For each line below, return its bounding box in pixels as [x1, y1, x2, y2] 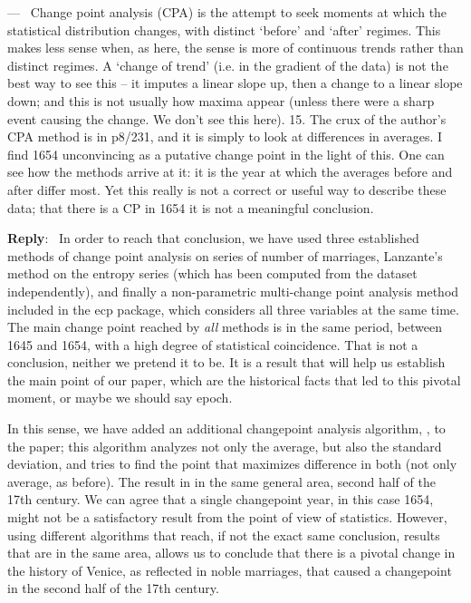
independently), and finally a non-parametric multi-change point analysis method [7, 281, 459, 300]
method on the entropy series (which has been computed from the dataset [7, 264, 418, 283]
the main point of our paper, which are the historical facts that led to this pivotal [7, 370, 461, 389]
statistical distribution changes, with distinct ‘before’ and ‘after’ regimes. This [7, 20, 441, 39]
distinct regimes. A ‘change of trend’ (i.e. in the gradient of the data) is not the [7, 55, 448, 74]
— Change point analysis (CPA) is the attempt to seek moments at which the [7, 3, 447, 21]
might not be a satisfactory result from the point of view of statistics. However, [7, 508, 447, 527]
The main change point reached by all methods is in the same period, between [7, 317, 443, 336]
